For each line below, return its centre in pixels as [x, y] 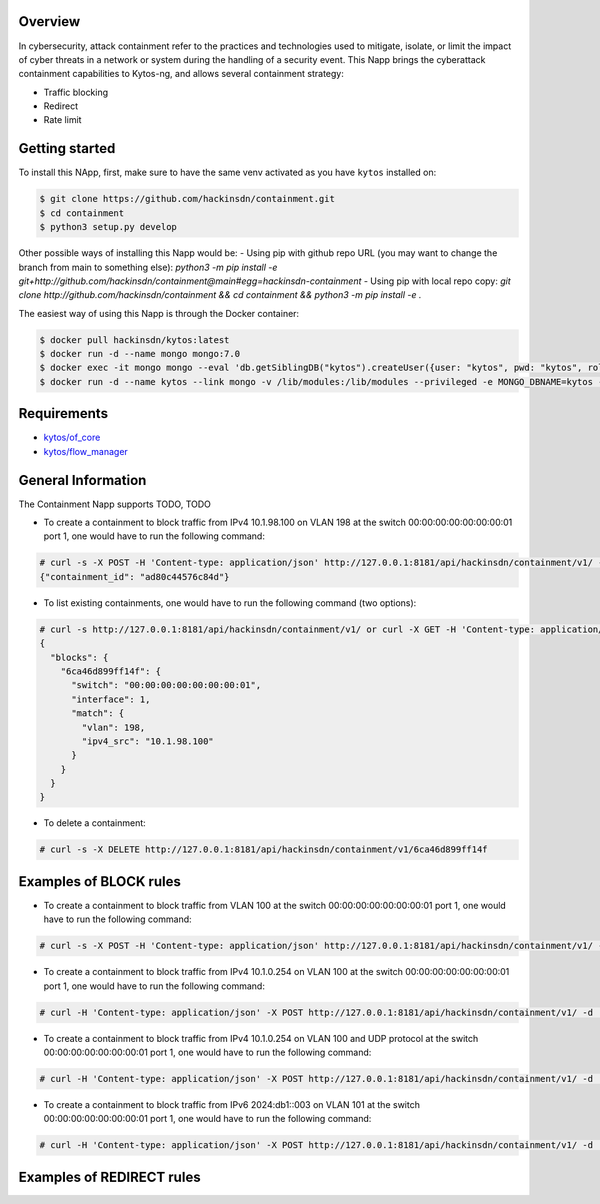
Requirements [63, 413]
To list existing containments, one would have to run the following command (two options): [230, 602]
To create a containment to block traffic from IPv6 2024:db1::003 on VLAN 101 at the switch [231, 1104]
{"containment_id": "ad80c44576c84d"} [134, 576]
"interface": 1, [111, 699]
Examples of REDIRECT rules [109, 1176]
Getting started [67, 148]
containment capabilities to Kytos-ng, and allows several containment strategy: [181, 74]
